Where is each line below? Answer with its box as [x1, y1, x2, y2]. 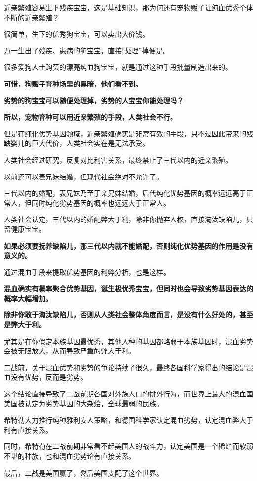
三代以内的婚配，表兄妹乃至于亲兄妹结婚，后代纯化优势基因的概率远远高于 [4, 188, 246, 198]
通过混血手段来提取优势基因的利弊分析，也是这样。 [4, 266, 170, 277]
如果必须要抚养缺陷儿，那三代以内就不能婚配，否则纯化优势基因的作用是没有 [4, 240, 253, 251]
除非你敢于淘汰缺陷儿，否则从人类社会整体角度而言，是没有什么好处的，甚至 [4, 309, 253, 320]
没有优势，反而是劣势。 [10, 372, 87, 382]
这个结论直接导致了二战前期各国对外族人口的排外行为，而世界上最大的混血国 [4, 389, 253, 399]
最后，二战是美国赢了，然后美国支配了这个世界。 [4, 467, 163, 478]
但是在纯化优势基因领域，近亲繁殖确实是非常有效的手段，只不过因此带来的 [4, 128, 246, 138]
